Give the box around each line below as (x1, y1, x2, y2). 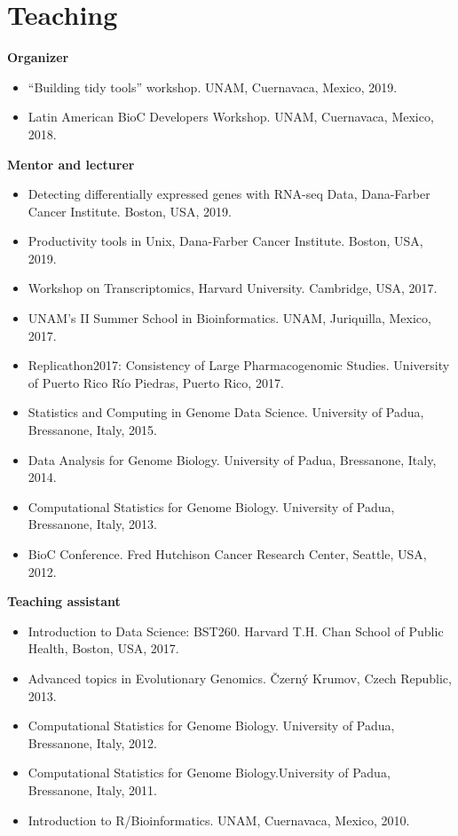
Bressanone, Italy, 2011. (28, 780, 157, 799)
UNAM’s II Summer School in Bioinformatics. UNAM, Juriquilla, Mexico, (28, 309, 431, 327)
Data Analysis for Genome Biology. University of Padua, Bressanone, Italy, (28, 450, 437, 469)
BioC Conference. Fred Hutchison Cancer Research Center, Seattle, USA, (28, 545, 427, 563)
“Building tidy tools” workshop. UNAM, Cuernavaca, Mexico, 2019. (28, 77, 398, 96)
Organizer (7, 48, 69, 67)
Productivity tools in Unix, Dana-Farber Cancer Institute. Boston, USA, (28, 232, 423, 250)
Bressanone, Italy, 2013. (28, 515, 157, 533)
